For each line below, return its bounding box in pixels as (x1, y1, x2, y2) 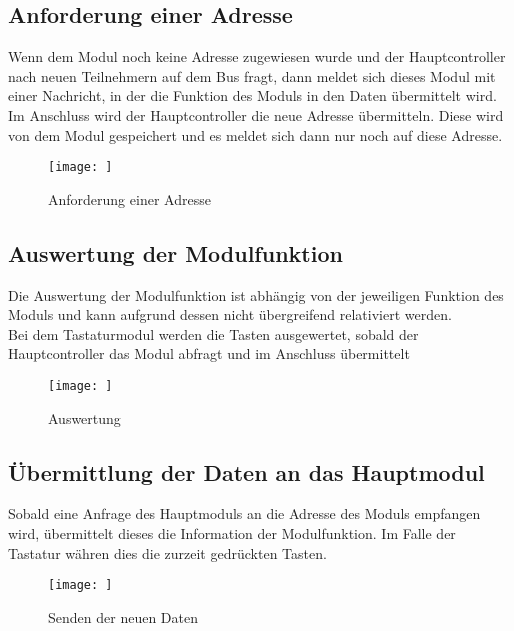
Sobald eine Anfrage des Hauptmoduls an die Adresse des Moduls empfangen (8, 503, 481, 524)
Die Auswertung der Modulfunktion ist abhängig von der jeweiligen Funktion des (8, 284, 504, 305)
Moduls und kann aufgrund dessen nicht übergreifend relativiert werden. (8, 304, 452, 325)
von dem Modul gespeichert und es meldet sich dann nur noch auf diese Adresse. (8, 124, 503, 145)
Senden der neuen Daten (48, 606, 198, 627)
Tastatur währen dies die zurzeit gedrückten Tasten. (8, 542, 327, 563)
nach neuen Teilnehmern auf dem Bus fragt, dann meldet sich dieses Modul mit (8, 65, 496, 86)
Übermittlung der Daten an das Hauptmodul (8, 456, 485, 487)
